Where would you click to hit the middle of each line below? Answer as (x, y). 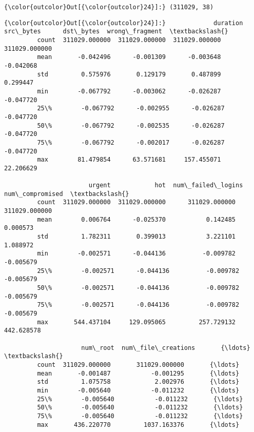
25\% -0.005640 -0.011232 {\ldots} (140, 399)
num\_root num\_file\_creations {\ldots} (166, 348)
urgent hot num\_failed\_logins (166, 185)
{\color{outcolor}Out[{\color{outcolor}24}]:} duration (124, 23)
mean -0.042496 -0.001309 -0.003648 (129, 57)
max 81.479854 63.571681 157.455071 (129, 160)
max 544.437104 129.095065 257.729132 (136, 322)
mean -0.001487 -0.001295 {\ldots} (138, 373)
